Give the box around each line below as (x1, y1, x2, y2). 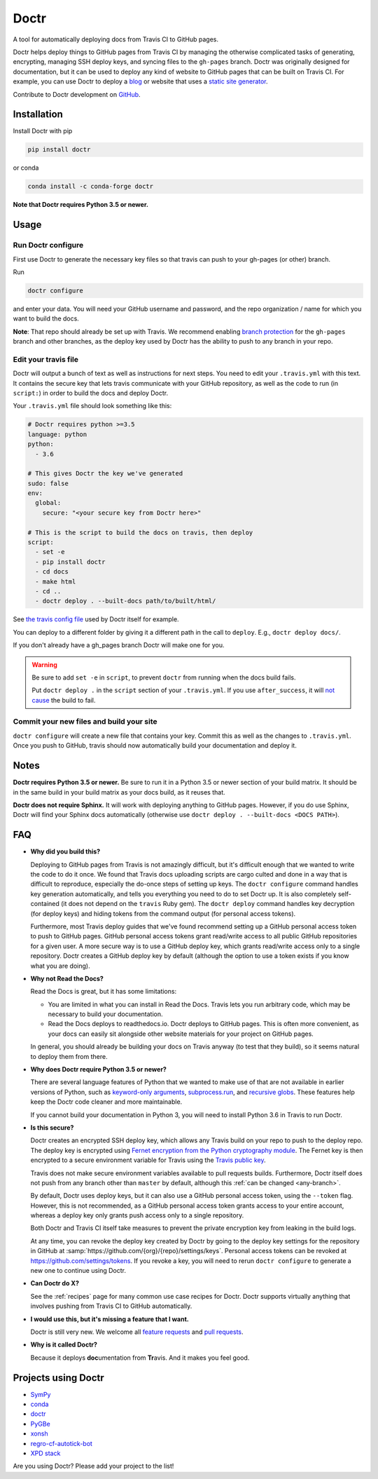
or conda (13, 163, 39, 172)
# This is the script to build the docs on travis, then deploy (27, 528, 253, 536)
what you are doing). (30, 961, 90, 970)
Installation (13, 109, 63, 121)
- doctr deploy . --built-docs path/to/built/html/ (35, 597, 216, 605)
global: (35, 499, 62, 507)
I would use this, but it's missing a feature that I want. (30, 1315, 189, 1323)
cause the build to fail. (31, 696, 96, 704)
